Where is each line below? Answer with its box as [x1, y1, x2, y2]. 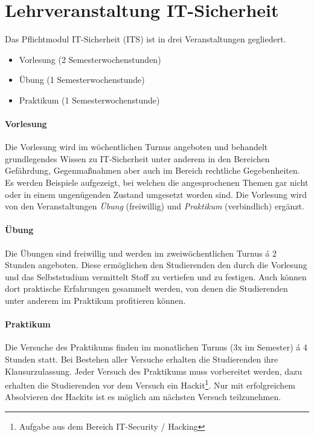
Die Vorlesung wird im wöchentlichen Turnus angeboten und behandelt [5, 140, 268, 153]
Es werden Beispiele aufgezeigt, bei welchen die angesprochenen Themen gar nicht [5, 176, 309, 189]
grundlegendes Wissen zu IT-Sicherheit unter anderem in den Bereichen [5, 152, 270, 165]
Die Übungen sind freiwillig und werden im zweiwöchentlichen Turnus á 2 [5, 246, 277, 259]
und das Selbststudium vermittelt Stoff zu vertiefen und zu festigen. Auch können [5, 270, 307, 283]
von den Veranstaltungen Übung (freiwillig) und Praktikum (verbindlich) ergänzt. [5, 200, 304, 212]
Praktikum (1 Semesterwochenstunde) [19, 93, 160, 106]
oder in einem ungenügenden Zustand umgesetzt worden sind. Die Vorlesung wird [5, 188, 307, 200]
